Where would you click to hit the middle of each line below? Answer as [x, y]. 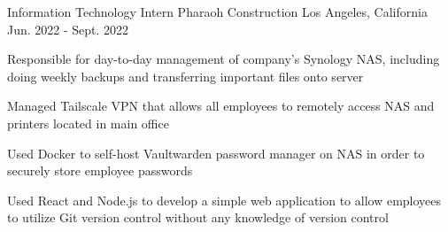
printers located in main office [88, 123]
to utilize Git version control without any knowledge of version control [198, 217]
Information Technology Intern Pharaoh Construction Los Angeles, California [217, 12]
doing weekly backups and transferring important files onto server [185, 76]
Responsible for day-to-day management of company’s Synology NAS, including [224, 59]
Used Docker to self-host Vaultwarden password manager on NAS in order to [216, 153]
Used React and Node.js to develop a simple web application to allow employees [224, 200]
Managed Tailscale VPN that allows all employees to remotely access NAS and [221, 106]
